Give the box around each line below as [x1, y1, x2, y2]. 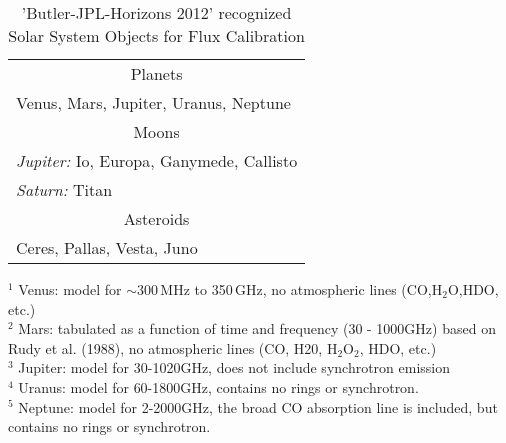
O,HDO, [447, 279, 499, 299]
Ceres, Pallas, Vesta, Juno [16, 236, 198, 259]
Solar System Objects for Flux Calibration [8, 24, 305, 47]
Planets [130, 62, 183, 85]
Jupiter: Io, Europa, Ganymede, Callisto [16, 149, 298, 172]
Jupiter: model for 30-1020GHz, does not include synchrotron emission [18, 357, 451, 378]
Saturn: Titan [16, 178, 113, 201]
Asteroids [123, 207, 190, 230]
